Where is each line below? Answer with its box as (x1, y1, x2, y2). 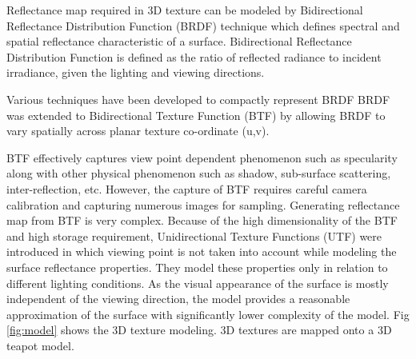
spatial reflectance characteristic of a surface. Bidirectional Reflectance (6, 33, 352, 50)
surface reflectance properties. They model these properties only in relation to (6, 258, 388, 275)
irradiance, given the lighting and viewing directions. (6, 64, 265, 81)
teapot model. (6, 337, 74, 353)
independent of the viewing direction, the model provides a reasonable (6, 290, 350, 307)
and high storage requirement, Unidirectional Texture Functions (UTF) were (6, 227, 382, 244)
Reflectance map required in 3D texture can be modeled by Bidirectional (6, 2, 363, 18)
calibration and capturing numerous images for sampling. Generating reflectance (6, 196, 400, 213)
